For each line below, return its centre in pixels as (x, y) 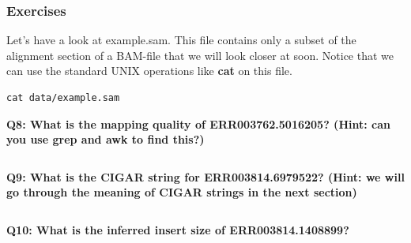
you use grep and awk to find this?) (106, 139)
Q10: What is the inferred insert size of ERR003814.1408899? (178, 229)
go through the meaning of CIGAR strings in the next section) (182, 192)
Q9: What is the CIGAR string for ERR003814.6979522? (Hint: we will (205, 176)
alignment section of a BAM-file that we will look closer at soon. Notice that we (200, 55)
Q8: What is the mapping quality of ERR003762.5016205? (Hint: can (198, 123)
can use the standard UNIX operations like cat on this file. (149, 71)
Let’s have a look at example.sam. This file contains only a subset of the (181, 40)
